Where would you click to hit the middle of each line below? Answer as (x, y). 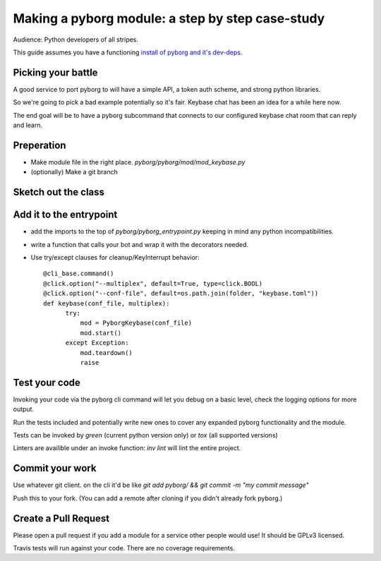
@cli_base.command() (79, 274)
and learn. (28, 125)
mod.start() (101, 333)
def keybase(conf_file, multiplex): (107, 303)
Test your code (47, 382)
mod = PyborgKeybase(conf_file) (136, 323)
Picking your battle (55, 72)
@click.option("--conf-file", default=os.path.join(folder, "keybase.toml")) (181, 294)
